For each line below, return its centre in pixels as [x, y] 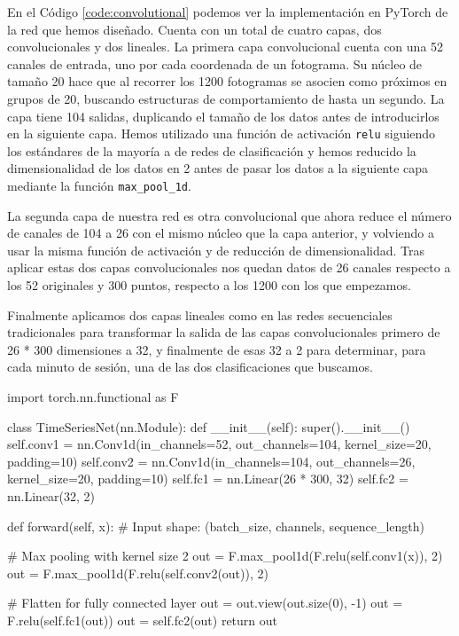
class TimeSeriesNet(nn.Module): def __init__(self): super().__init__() [209, 426]
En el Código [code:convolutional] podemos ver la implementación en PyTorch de [228, 12]
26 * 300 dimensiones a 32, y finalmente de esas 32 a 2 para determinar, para [217, 349]
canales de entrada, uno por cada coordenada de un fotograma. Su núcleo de [215, 63]
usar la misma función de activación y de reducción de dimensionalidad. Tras [216, 250]
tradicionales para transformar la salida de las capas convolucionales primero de [224, 332]
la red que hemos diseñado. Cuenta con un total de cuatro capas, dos [194, 29]
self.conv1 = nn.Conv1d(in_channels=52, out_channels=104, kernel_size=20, [219, 444]
